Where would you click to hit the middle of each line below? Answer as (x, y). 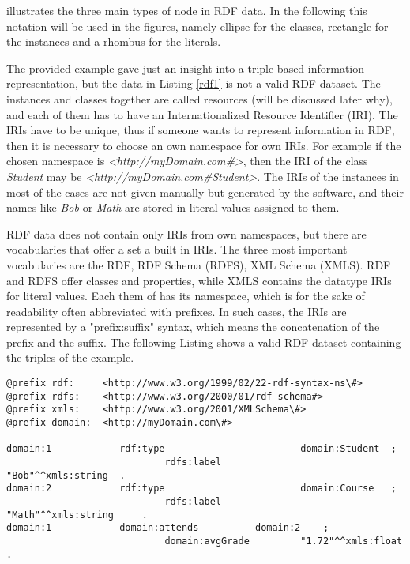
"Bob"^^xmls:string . (66, 475)
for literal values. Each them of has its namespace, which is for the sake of (186, 296)
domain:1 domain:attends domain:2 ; (168, 528)
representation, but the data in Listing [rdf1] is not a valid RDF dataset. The (194, 83)
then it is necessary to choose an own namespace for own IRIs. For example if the (204, 145)
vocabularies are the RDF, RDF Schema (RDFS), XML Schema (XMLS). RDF (199, 264)
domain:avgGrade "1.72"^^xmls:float (284, 541)
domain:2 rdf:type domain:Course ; (201, 489)
